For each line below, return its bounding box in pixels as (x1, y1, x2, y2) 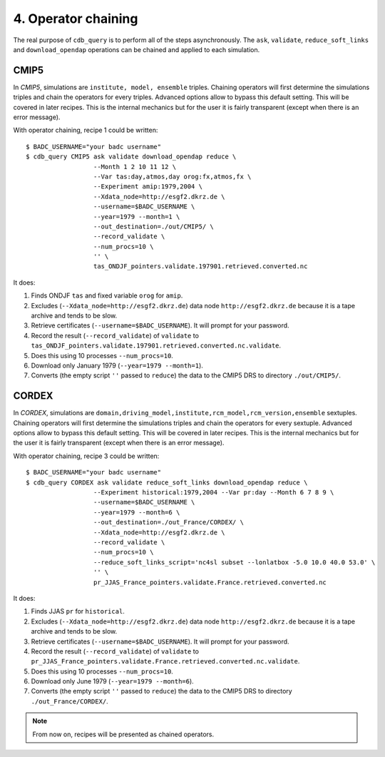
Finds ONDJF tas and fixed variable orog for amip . (31, 291, 183, 300)
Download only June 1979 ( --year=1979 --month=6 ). (31, 677, 194, 686)
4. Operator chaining (13, 11, 138, 26)
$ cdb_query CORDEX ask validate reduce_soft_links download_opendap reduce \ (26, 478, 308, 487)
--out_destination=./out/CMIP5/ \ (93, 222, 214, 230)
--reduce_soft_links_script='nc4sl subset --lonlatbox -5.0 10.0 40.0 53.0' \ (93, 558, 376, 567)
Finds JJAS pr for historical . (31, 607, 125, 616)
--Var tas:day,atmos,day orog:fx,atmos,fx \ (93, 172, 252, 181)
